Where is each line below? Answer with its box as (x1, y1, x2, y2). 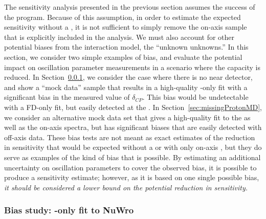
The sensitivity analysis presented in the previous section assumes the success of (4, 2, 255, 12)
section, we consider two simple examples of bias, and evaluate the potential (4, 51, 242, 62)
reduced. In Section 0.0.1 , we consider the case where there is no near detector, (4, 72, 253, 82)
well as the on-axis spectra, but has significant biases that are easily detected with (4, 122, 262, 133)
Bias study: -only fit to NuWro (4, 204, 134, 216)
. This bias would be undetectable (142, 92, 249, 102)
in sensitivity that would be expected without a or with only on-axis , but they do (4, 142, 262, 152)
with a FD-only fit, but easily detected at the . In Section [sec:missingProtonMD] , (4, 101, 262, 112)
